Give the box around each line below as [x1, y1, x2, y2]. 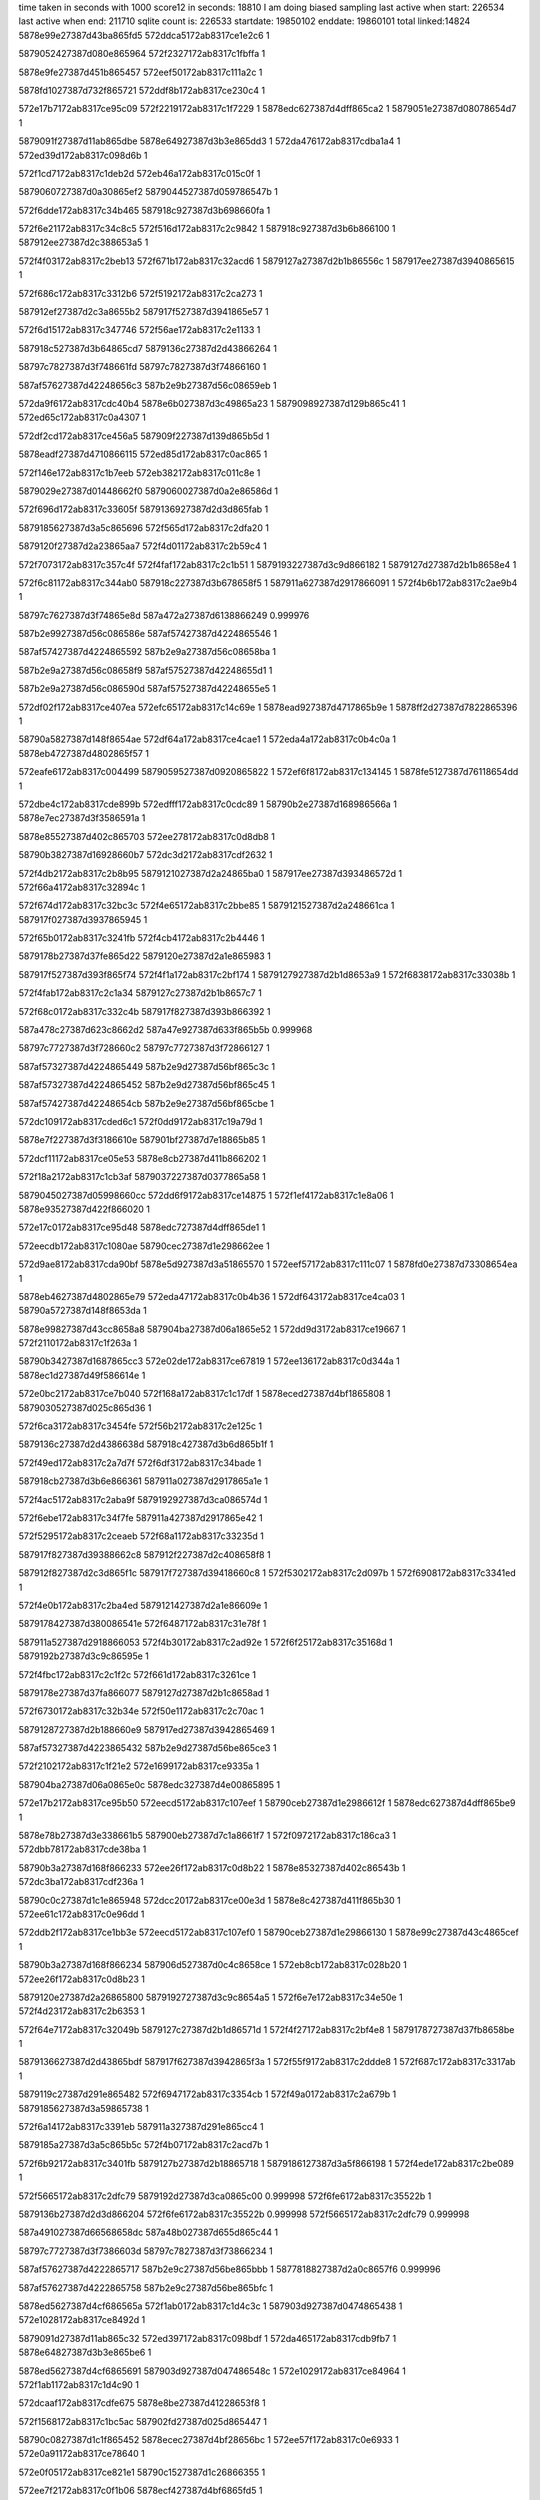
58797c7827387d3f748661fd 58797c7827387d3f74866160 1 [18, 361, 267, 373]
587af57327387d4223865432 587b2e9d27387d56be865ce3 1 [18, 1742, 277, 1754]
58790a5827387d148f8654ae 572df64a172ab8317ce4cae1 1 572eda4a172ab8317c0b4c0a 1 [18, 733, 397, 745]
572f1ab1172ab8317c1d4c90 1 [18, 2378, 140, 2390]
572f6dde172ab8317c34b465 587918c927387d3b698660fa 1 [18, 204, 271, 216]
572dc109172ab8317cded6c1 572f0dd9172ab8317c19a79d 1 [18, 1116, 263, 1127]
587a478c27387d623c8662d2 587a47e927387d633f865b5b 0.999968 [18, 1024, 313, 1036]
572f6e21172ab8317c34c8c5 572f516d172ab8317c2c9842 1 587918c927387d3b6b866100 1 [18, 223, 396, 235]
